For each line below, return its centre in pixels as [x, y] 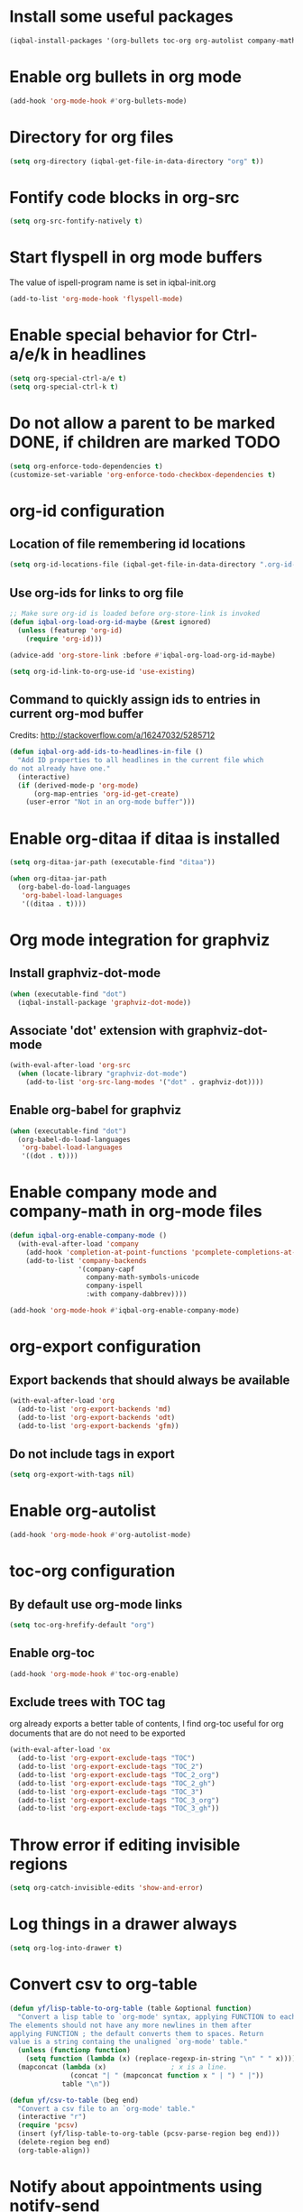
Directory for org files [92, 137]
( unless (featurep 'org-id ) [70, 630]
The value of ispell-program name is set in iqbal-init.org [113, 282]
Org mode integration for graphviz [140, 940]
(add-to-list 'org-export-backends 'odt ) [96, 1417]
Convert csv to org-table [104, 1984]
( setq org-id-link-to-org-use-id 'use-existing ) [102, 671]
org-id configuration [87, 511]
